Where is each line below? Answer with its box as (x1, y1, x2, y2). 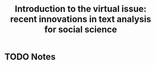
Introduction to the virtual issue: (14, 3, 147, 15)
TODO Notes (4, 51, 56, 63)
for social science (44, 24, 117, 35)
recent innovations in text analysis (10, 14, 152, 25)
